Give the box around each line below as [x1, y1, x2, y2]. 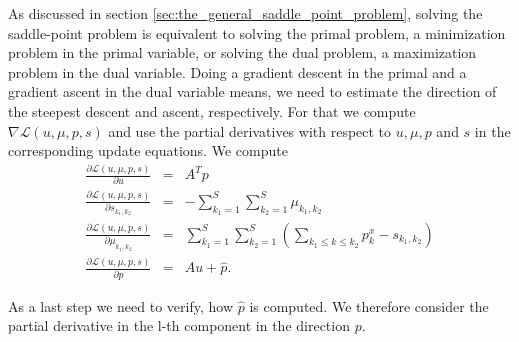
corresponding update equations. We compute [8, 140, 288, 161]
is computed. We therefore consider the [249, 295, 489, 316]
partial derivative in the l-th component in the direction [8, 315, 350, 336]
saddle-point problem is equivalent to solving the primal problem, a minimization [8, 22, 506, 43]
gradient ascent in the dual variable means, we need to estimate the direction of [8, 81, 497, 102]
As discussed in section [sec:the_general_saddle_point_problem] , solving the [8, 3, 483, 23]
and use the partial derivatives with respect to [108, 120, 392, 141]
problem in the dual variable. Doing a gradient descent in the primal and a [8, 61, 467, 82]
